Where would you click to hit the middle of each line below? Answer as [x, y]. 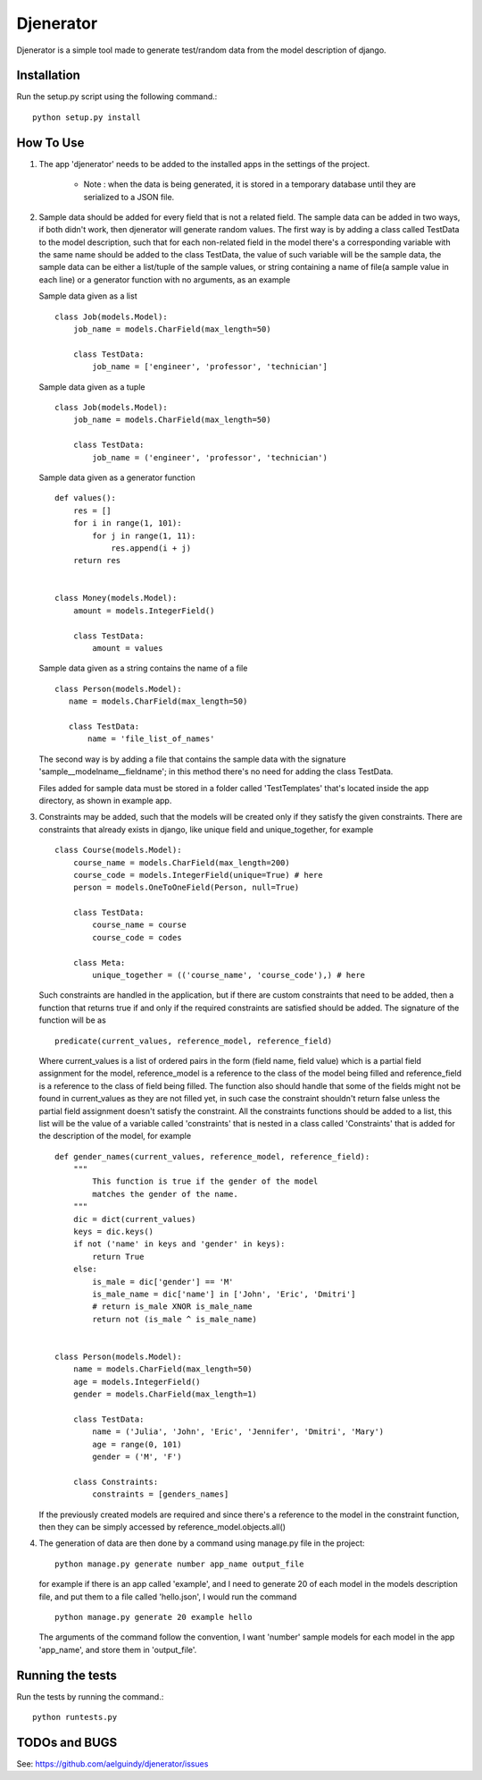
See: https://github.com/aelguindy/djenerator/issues [112, 1763]
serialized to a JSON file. [129, 197]
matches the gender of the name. [165, 1194]
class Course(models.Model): [118, 850]
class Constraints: [116, 1481]
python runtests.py [75, 1717]
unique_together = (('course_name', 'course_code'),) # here [229, 975]
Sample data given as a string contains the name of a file [143, 668]
